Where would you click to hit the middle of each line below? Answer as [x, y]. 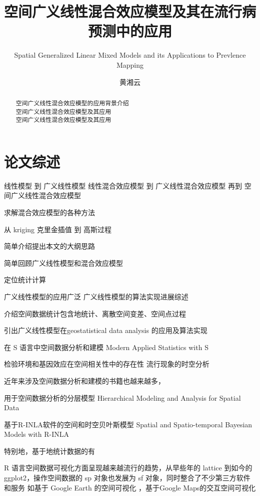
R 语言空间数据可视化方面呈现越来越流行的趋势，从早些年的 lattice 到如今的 [128, 468]
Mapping [130, 64]
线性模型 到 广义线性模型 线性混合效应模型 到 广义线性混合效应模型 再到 [123, 185]
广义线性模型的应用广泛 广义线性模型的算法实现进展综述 [96, 296]
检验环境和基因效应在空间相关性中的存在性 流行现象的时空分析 [107, 364]
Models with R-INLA [36, 434]
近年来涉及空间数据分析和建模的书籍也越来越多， [84, 380]
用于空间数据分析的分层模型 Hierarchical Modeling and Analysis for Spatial [122, 397]
